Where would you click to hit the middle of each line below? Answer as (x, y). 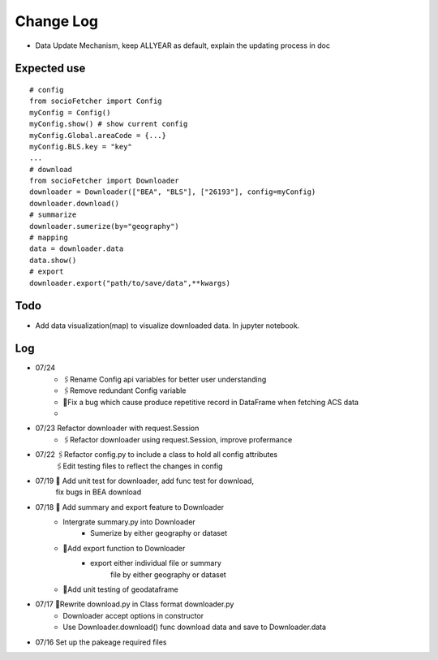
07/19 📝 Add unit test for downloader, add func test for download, (145, 481)
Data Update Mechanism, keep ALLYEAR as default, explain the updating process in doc (182, 45)
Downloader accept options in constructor (133, 615)
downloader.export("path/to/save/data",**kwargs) (130, 283)
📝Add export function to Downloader (124, 548)
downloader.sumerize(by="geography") (105, 226)
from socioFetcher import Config (96, 101)
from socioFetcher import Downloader (105, 181)
